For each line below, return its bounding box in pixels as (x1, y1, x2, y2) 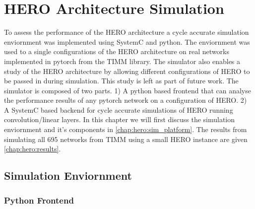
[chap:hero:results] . (4, 143, 61, 154)
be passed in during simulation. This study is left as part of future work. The (4, 75, 239, 86)
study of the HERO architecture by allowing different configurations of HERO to (4, 66, 250, 76)
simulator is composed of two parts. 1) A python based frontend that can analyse (4, 85, 251, 95)
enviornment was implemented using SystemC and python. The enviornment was (4, 36, 250, 47)
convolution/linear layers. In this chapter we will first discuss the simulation (4, 114, 235, 125)
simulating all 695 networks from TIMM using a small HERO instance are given (4, 134, 248, 144)
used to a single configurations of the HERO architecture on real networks (4, 46, 229, 57)
